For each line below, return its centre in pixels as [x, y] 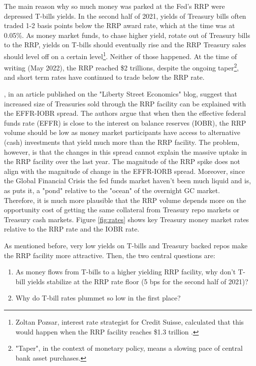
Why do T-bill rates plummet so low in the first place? [98, 298]
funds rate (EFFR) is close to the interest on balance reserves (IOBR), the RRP [125, 122]
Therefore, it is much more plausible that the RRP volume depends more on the [125, 200]
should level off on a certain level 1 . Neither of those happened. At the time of [121, 55]
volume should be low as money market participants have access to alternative [122, 132]
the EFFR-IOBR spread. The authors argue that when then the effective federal [125, 113]
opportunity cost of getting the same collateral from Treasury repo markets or [122, 210]
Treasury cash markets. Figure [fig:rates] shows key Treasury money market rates [127, 219]
